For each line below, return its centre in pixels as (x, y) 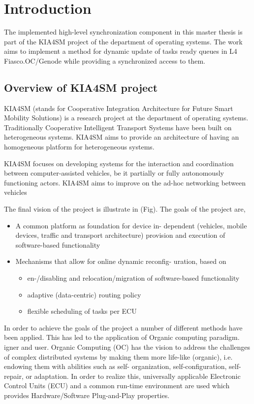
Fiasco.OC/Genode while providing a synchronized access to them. (105, 60)
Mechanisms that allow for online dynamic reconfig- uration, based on (121, 261)
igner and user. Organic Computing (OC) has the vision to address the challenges (127, 347)
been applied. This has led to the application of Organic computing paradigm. (122, 337)
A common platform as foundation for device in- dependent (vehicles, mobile (131, 225)
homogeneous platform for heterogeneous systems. (79, 147)
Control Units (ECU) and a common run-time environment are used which (117, 386)
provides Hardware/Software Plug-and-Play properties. (87, 395)
